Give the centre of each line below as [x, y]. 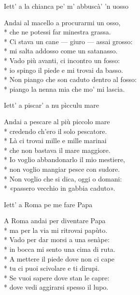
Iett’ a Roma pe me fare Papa [48, 204]
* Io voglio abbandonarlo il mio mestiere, [64, 159]
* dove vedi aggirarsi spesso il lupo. [56, 287]
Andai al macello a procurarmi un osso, [62, 22]
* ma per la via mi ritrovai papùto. [56, 230]
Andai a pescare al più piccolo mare [57, 121]
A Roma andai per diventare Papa [55, 221]
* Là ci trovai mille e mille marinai [55, 140]
